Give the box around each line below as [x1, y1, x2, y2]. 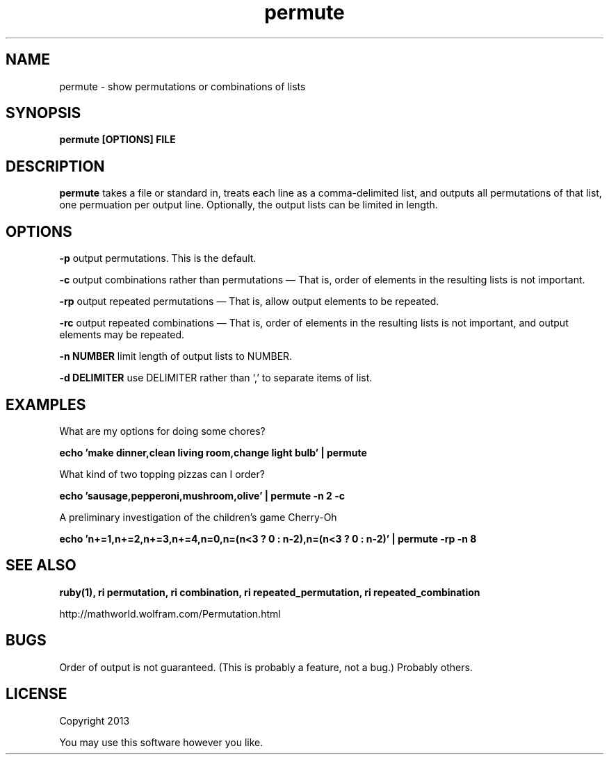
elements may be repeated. [59, 329, 185, 341]
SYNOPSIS [6, 104, 81, 122]
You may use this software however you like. [59, 736, 263, 748]
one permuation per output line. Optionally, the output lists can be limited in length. [59, 199, 438, 211]
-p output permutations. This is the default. [59, 252, 257, 265]
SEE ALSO [6, 556, 76, 575]
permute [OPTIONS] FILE [59, 133, 176, 146]
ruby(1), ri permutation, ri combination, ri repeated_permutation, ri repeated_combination [59, 586, 480, 598]
